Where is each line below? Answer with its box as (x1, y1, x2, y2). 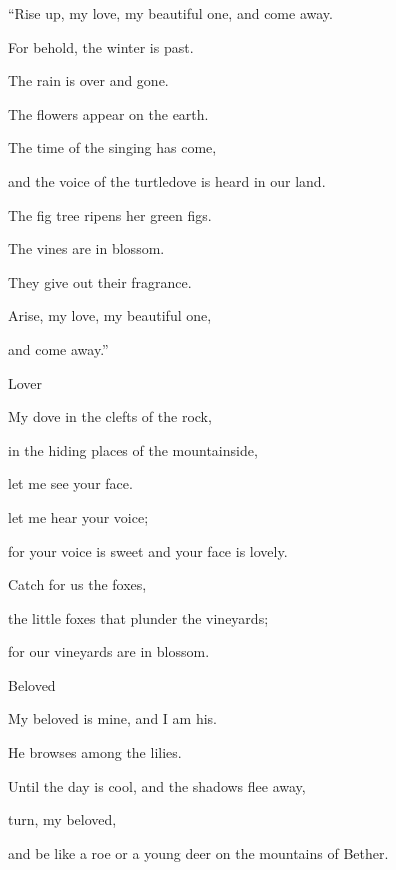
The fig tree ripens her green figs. (8, 204, 212, 225)
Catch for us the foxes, (8, 574, 147, 595)
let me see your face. (8, 473, 133, 494)
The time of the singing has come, (8, 137, 217, 158)
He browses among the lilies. (8, 742, 182, 763)
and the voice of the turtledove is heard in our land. (8, 170, 326, 191)
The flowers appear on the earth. (8, 103, 209, 124)
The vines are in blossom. (8, 238, 165, 259)
